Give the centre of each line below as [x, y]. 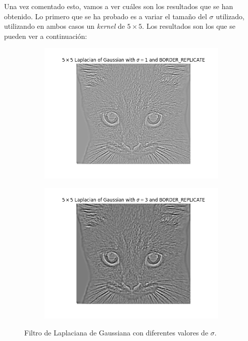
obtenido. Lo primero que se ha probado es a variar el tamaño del [106, 16]
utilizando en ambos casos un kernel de [65, 26]
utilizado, [230, 16]
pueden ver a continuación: [46, 36]
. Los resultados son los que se [189, 26]
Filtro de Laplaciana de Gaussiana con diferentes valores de [116, 332]
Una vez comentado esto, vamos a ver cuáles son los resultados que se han [119, 6]
